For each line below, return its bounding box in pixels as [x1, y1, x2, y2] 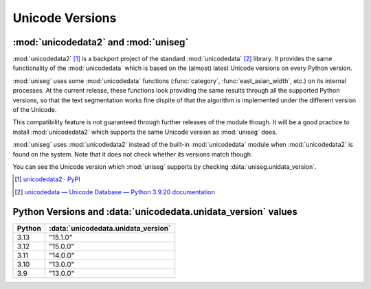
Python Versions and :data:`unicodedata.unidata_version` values [12, 206, 298, 218]
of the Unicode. [12, 106, 57, 114]
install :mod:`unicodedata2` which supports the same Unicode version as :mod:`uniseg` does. [12, 128, 278, 136]
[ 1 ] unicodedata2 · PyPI [14, 175, 80, 183]
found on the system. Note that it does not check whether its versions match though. [12, 150, 253, 158]
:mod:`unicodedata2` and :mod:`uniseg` [12, 36, 189, 48]
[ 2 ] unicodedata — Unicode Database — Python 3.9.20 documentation [14, 187, 216, 196]
